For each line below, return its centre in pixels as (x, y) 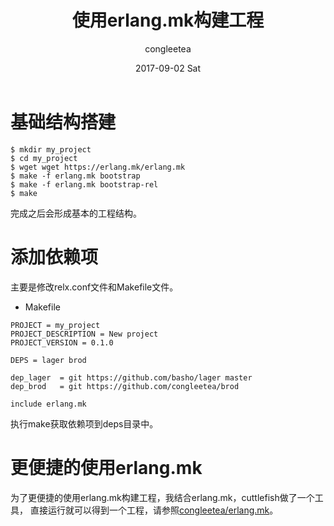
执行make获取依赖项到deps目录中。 (84, 423)
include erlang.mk (48, 404)
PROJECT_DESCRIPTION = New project (84, 334)
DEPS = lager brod (48, 360)
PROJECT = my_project (55, 325)
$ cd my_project (44, 158)
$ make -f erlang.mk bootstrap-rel (84, 184)
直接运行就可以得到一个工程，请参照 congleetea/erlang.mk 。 (154, 510)
